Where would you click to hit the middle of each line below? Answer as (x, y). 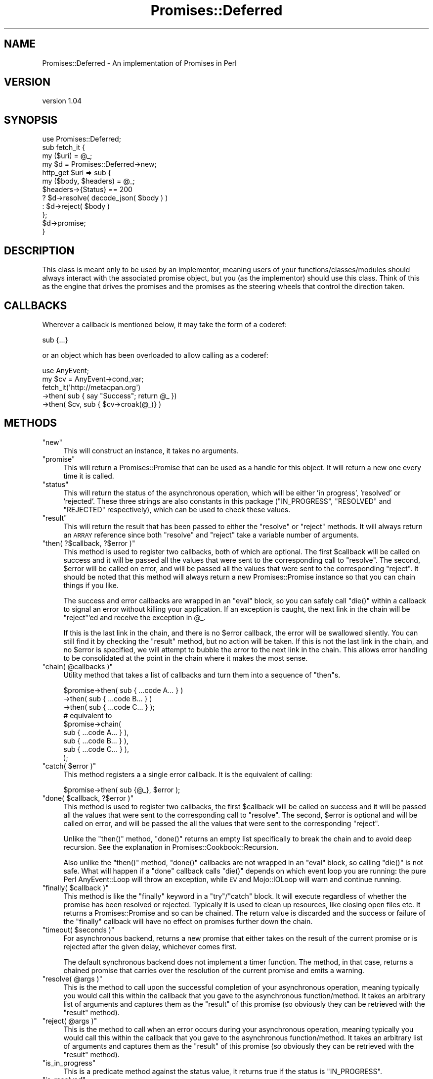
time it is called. (89, 476)
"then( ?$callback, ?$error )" (89, 543)
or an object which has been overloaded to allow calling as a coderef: (155, 355)
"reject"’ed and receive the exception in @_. (134, 617)
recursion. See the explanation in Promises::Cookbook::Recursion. (171, 847)
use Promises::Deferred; (82, 139)
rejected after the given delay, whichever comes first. (150, 946)
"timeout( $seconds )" (78, 930)
